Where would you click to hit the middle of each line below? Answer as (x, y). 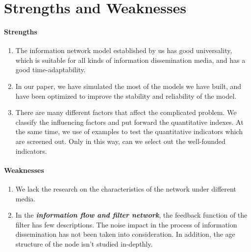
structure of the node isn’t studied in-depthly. (84, 243)
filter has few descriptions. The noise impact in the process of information (126, 224)
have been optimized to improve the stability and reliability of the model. (126, 96)
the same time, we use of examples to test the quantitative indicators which (129, 131)
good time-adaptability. (50, 70)
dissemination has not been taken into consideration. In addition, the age (125, 234)
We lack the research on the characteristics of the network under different (126, 188)
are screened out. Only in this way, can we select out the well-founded (120, 141)
